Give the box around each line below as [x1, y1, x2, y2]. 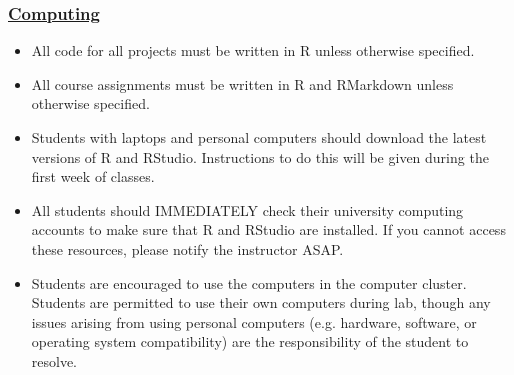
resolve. [31, 350, 78, 371]
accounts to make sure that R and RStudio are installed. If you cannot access [31, 219, 506, 240]
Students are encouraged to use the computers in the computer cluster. [31, 272, 467, 293]
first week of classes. [31, 166, 155, 187]
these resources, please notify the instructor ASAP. [31, 238, 344, 259]
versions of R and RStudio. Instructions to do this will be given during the [31, 146, 489, 167]
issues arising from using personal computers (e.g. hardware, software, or [31, 311, 477, 332]
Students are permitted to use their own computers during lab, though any [31, 292, 491, 313]
